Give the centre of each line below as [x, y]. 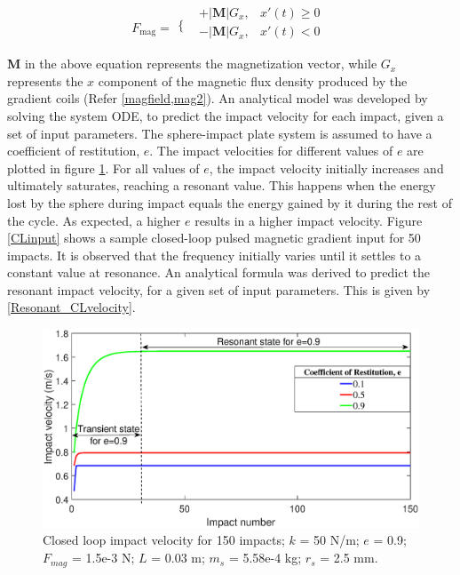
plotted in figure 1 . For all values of [103, 168]
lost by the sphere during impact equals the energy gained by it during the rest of [230, 202]
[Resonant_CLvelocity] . [71, 307]
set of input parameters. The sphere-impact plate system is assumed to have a [220, 133]
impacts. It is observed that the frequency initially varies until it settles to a [214, 255]
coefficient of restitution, [74, 151]
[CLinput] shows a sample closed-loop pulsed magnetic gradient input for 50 [214, 238]
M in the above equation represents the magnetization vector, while [192, 64]
